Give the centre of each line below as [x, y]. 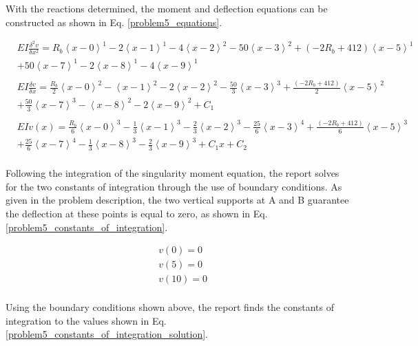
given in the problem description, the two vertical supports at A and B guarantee [177, 200]
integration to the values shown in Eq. [86, 320]
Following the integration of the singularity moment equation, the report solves [173, 173]
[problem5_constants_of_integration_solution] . [107, 334]
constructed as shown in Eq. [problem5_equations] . [114, 22]
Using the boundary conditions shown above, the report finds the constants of [170, 307]
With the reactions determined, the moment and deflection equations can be [167, 8]
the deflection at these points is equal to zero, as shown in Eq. [137, 213]
